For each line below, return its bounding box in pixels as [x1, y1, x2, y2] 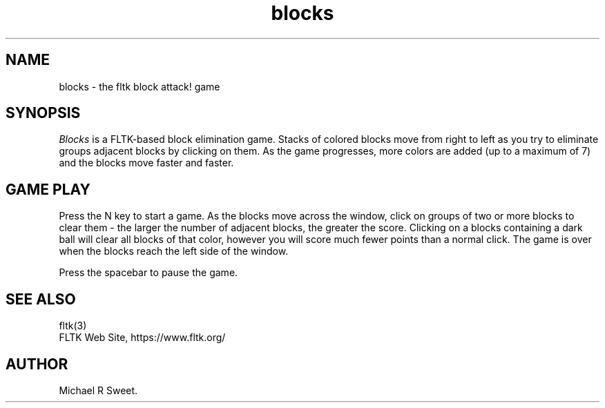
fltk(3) [59, 320, 87, 332]
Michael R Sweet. [59, 384, 138, 396]
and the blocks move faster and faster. [59, 157, 234, 169]
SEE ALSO [6, 290, 76, 308]
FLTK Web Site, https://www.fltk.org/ [59, 331, 226, 344]
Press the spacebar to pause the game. [59, 266, 238, 279]
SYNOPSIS [6, 104, 81, 122]
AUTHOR [6, 355, 68, 373]
